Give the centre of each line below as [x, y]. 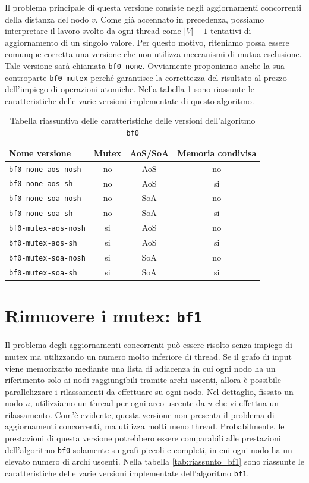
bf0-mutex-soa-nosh [47, 258]
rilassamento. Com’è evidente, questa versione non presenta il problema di [140, 414]
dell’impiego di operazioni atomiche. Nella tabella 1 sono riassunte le [130, 89]
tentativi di [231, 31]
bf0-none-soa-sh [41, 214]
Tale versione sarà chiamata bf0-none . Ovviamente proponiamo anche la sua [145, 65]
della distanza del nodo [47, 19]
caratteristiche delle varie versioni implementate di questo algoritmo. [130, 100]
